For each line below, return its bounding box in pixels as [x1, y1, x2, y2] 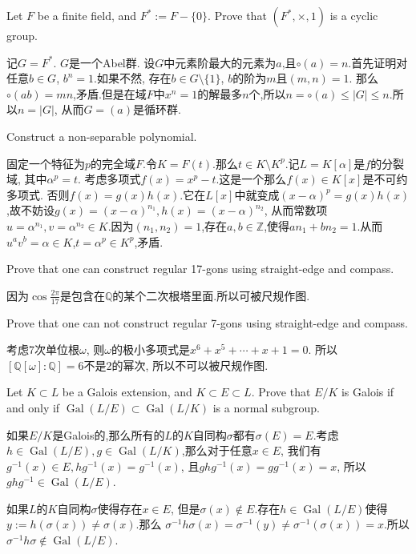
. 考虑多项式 [77, 171, 141, 187]
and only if [6, 399, 60, 415]
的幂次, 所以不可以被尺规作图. [111, 356, 269, 373]
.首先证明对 [348, 54, 408, 70]
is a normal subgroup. [212, 399, 320, 415]
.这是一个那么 [216, 171, 287, 187]
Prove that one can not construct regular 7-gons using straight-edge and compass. [6, 314, 408, 331]
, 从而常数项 [264, 202, 328, 219]
